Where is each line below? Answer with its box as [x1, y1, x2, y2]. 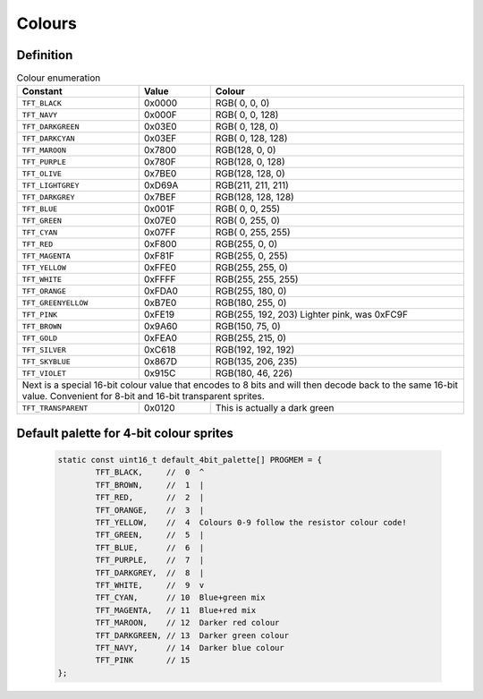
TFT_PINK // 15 [95, 655, 191, 666]
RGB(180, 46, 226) [215, 367, 293, 379]
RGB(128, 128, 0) [215, 167, 285, 180]
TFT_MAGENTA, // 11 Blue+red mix [95, 605, 257, 615]
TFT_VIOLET [21, 368, 67, 378]
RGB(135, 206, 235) [215, 355, 298, 368]
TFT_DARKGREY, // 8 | [95, 567, 205, 577]
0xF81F [143, 250, 174, 262]
